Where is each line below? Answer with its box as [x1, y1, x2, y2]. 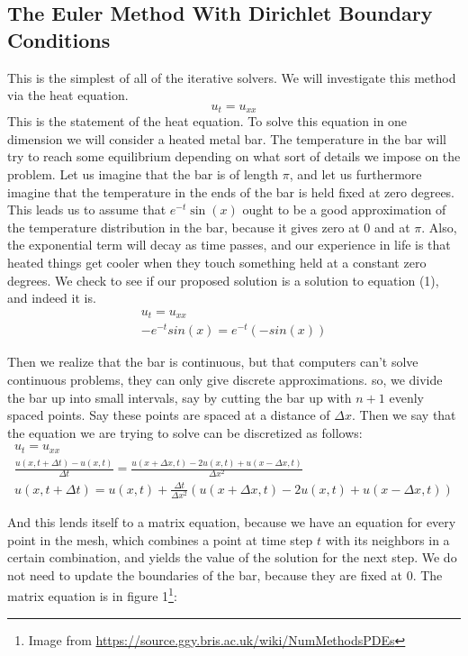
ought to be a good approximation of [242, 200, 446, 219]
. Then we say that [352, 405, 456, 424]
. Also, [421, 217, 457, 236]
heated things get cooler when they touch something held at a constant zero [7, 252, 427, 271]
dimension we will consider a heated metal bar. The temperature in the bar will [7, 129, 446, 148]
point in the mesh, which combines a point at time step [7, 530, 313, 549]
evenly [389, 387, 425, 406]
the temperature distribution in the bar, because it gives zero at [7, 217, 360, 236]
